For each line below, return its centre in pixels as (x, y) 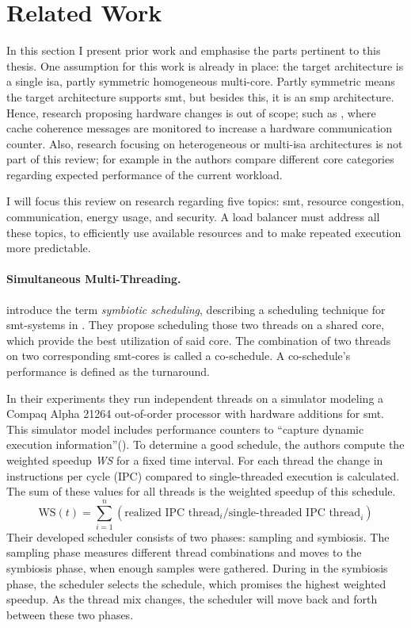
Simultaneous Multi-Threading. (94, 279)
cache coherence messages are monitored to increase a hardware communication (199, 128)
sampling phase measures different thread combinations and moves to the (184, 552)
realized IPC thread (172, 513)
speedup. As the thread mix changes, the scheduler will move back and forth (192, 599)
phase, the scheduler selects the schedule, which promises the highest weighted (196, 583)
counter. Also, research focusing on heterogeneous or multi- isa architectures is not (205, 143)
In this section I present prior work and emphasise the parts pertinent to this (194, 50)
